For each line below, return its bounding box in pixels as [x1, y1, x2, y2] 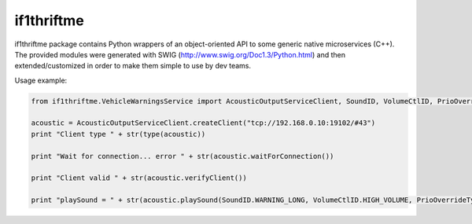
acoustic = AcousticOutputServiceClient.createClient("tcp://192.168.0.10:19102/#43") [31, 119, 376, 127]
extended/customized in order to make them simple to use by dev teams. [14, 61, 252, 71]
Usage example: [14, 75, 68, 85]
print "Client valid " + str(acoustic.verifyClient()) [31, 174, 247, 182]
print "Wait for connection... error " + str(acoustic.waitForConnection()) [31, 152, 334, 160]
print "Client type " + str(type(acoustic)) [31, 130, 206, 138]
